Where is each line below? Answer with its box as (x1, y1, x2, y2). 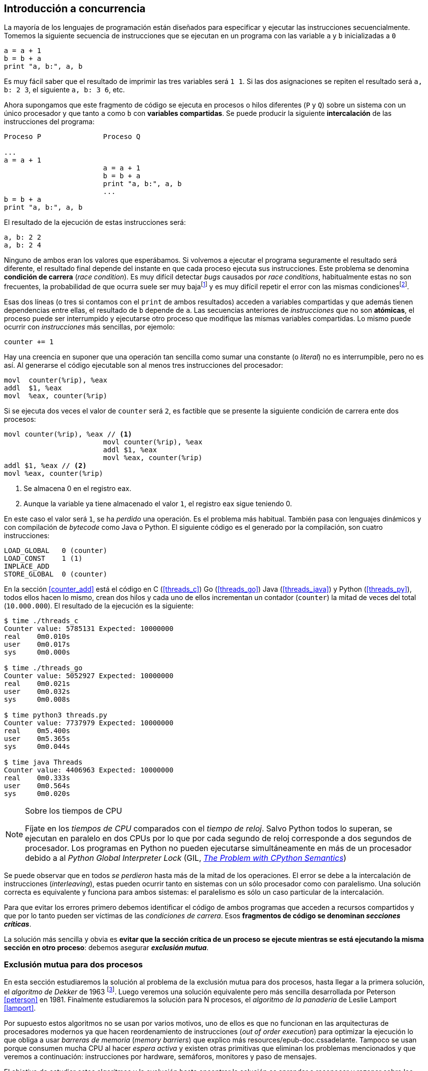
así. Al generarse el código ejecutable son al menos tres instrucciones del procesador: (4, 361, 283, 370)
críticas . (4, 920, 31, 929)
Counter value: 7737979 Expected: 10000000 (4, 719, 174, 727)
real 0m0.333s (4, 774, 70, 782)
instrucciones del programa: (4, 117, 95, 126)
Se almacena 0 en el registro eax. (24, 484, 131, 493)
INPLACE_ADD (4, 562, 50, 571)
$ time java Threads (4, 758, 83, 767)
